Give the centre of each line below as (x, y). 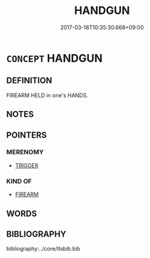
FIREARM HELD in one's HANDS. (47, 95)
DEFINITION (29, 80)
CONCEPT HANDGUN (55, 58)
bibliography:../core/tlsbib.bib (43, 249)
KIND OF (19, 181)
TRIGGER (26, 165)
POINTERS (27, 135)
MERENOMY (25, 152)
